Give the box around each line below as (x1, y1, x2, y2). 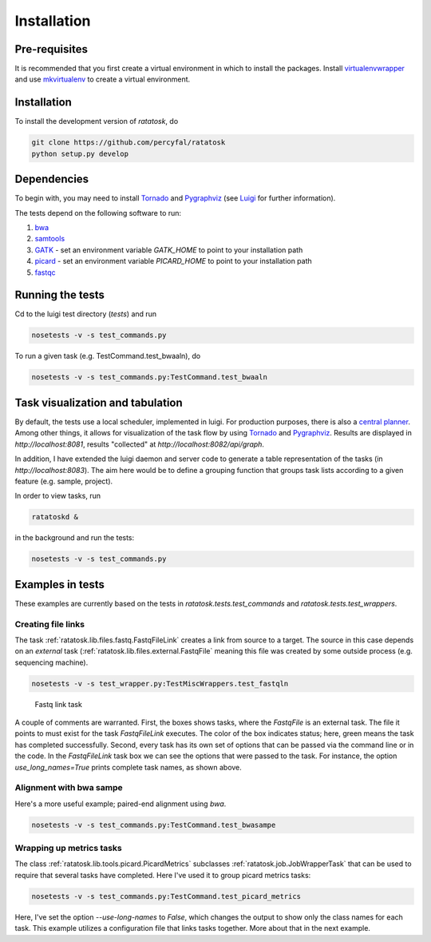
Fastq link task (34, 699, 83, 709)
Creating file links (14, 618, 85, 630)
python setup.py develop (31, 149, 129, 158)
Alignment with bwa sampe (14, 782, 123, 793)
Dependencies (14, 173, 89, 186)
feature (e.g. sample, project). (14, 476, 113, 486)
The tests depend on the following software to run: (14, 208, 182, 217)
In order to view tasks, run (14, 491, 101, 501)
